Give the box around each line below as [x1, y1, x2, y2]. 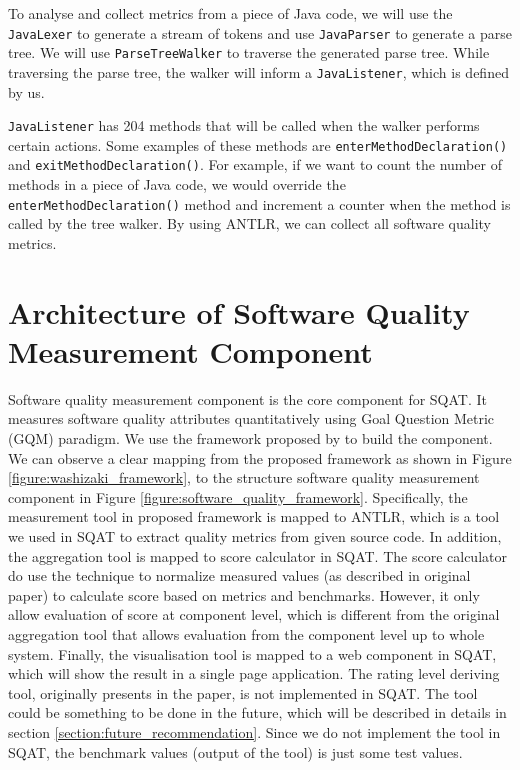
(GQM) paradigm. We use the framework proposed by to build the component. [8, 428, 493, 449]
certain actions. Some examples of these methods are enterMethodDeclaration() [8, 134, 508, 155]
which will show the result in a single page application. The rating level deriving [8, 663, 500, 684]
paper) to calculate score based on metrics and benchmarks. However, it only [8, 584, 480, 605]
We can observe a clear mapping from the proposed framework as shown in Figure [8, 447, 512, 468]
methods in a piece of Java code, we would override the [8, 174, 346, 195]
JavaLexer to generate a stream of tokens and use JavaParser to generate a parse [8, 22, 512, 43]
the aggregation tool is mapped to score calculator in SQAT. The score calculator [8, 545, 507, 566]
